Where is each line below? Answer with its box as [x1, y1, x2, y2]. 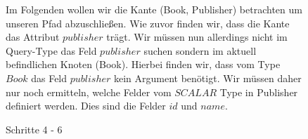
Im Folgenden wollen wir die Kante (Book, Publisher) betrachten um [6, 2, 302, 16]
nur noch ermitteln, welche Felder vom [6, 84, 172, 99]
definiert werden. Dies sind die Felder [6, 98, 166, 113]
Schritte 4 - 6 [6, 121, 63, 136]
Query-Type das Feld [6, 43, 97, 58]
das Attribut [6, 29, 60, 44]
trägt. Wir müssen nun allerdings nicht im [106, 29, 288, 44]
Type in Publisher [219, 84, 298, 99]
